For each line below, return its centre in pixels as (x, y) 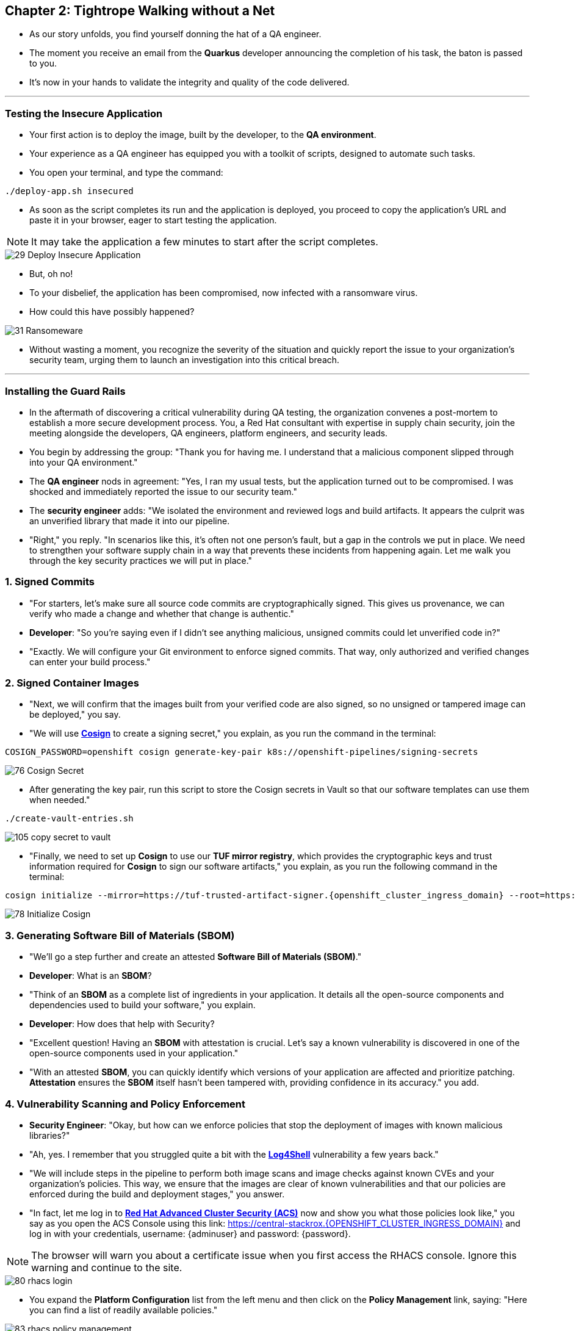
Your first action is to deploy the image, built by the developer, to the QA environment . (203, 135)
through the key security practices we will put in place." (141, 560)
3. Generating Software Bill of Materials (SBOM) (120, 935)
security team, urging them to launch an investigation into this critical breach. (185, 360)
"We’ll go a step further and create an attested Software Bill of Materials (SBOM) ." (196, 957)
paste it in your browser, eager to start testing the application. (153, 220)
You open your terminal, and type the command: (126, 173)
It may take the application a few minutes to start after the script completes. (205, 242)
